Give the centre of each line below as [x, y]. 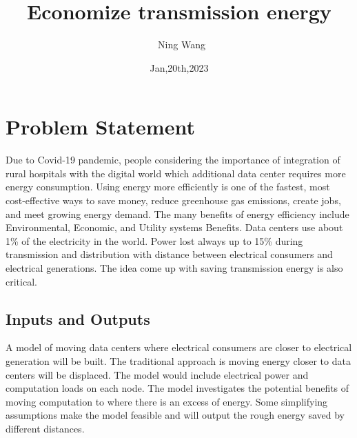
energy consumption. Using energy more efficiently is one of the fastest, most [168, 187]
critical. [21, 281]
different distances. [45, 428]
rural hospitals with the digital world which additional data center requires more [176, 173]
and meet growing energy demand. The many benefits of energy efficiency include [177, 213]
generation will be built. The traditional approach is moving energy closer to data [178, 360]
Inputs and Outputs [78, 318]
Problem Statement [100, 127]
